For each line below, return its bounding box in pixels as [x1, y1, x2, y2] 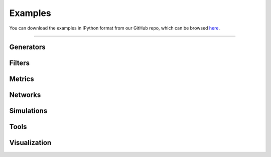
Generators [9, 43, 46, 51]
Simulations [9, 106, 48, 115]
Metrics [9, 75, 35, 83]
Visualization [9, 138, 52, 147]
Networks [9, 90, 41, 99]
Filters [9, 59, 30, 67]
